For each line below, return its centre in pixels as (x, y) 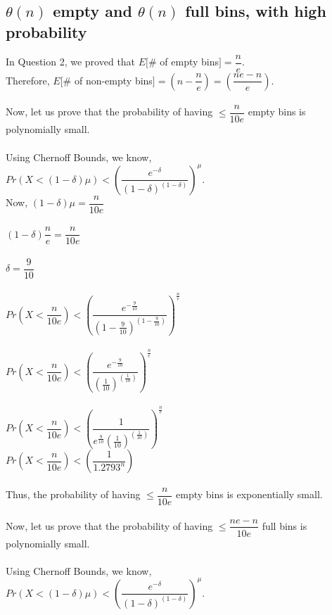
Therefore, (28, 80)
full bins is (285, 525)
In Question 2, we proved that (71, 62)
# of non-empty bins (108, 80)
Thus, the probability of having (73, 494)
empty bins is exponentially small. (249, 494)
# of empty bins (183, 62)
